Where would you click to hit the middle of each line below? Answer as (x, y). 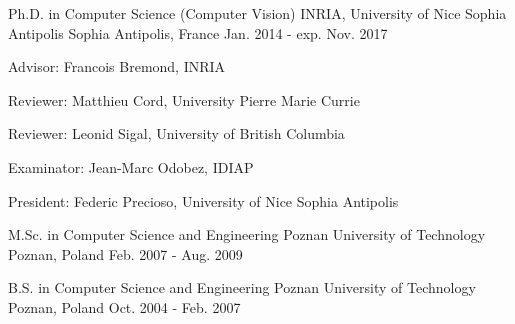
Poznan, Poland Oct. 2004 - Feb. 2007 (124, 306)
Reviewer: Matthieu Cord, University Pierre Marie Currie (184, 99)
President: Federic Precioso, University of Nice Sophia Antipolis (203, 200)
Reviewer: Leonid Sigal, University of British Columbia (176, 133)
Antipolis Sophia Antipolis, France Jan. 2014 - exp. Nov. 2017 (198, 32)
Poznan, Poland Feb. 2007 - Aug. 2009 (125, 253)
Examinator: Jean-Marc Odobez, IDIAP (131, 166)
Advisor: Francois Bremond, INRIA (117, 66)
